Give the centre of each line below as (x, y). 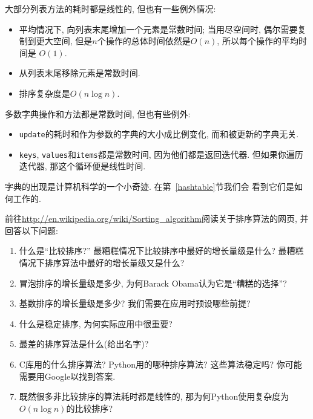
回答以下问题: (31, 230)
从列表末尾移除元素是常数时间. (80, 73)
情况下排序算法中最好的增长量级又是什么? (102, 263)
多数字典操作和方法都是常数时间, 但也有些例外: (98, 113)
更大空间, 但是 (64, 41)
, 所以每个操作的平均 (258, 41)
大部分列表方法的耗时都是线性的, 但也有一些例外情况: (110, 8)
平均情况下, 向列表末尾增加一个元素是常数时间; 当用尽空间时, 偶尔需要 (158, 29)
